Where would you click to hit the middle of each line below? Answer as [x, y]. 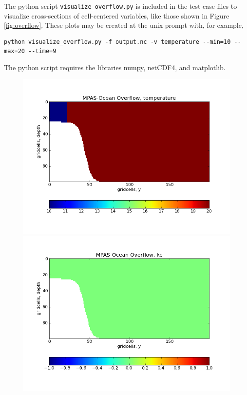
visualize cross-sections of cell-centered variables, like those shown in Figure [117, 15]
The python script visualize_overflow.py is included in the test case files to [121, 6]
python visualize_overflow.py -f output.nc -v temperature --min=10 [117, 42]
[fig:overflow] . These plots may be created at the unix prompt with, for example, [124, 25]
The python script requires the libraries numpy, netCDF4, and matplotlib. [115, 67]
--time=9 [42, 51]
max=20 [14, 51]
